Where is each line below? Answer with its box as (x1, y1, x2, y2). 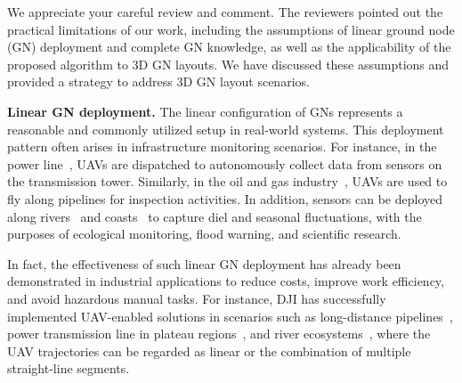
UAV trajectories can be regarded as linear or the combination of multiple (7, 341, 411, 360)
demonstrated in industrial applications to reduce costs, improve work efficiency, (7, 272, 444, 290)
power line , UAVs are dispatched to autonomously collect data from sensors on (7, 154, 442, 173)
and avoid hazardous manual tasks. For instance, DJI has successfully (7, 289, 386, 307)
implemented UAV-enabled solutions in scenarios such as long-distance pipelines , (7, 306, 453, 325)
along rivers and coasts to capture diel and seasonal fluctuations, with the (7, 207, 422, 225)
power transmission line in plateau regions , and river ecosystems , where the (7, 324, 431, 343)
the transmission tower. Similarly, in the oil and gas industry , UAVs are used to (7, 172, 448, 191)
